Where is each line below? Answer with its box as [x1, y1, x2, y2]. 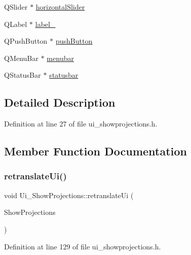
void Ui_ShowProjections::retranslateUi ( [4, 189, 134, 200]
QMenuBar [4, 52, 39, 63]
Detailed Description [4, 94, 116, 110]
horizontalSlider [36, 2, 85, 12]
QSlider [4, 2, 28, 12]
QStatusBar [4, 70, 41, 80]
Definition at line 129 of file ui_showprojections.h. [4, 241, 161, 251]
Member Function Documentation [4, 143, 187, 159]
